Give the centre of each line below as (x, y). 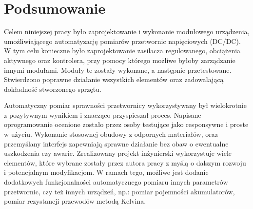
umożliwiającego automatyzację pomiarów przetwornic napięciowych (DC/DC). (122, 41)
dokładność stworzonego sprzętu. (53, 89)
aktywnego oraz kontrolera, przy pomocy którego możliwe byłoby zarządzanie (120, 60)
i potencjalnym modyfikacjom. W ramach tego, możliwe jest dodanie (106, 172)
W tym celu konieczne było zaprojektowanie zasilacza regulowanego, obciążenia (122, 51)
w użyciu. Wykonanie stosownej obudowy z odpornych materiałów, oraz (111, 134)
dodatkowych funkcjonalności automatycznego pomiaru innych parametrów (116, 182)
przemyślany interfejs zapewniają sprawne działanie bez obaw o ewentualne (116, 143)
